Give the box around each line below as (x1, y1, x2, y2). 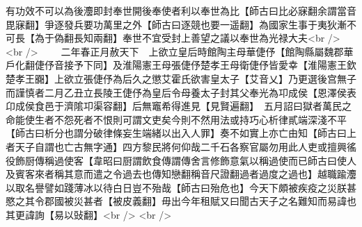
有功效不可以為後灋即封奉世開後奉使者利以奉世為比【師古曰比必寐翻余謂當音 (6, 3, 356, 17)
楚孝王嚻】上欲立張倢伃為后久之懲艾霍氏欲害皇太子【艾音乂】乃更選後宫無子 (6, 71, 356, 85)
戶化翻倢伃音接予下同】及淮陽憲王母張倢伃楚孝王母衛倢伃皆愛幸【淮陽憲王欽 (6, 58, 356, 72)
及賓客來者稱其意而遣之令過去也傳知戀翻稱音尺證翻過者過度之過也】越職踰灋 (6, 167, 356, 181)
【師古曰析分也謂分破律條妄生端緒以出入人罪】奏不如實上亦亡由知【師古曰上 (6, 126, 356, 140)
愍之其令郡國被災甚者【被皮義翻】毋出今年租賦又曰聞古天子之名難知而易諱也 (6, 194, 356, 208)
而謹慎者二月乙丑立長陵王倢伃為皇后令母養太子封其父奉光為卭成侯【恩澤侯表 (6, 85, 356, 99)
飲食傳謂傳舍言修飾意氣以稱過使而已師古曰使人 (141, 153, 356, 167)
